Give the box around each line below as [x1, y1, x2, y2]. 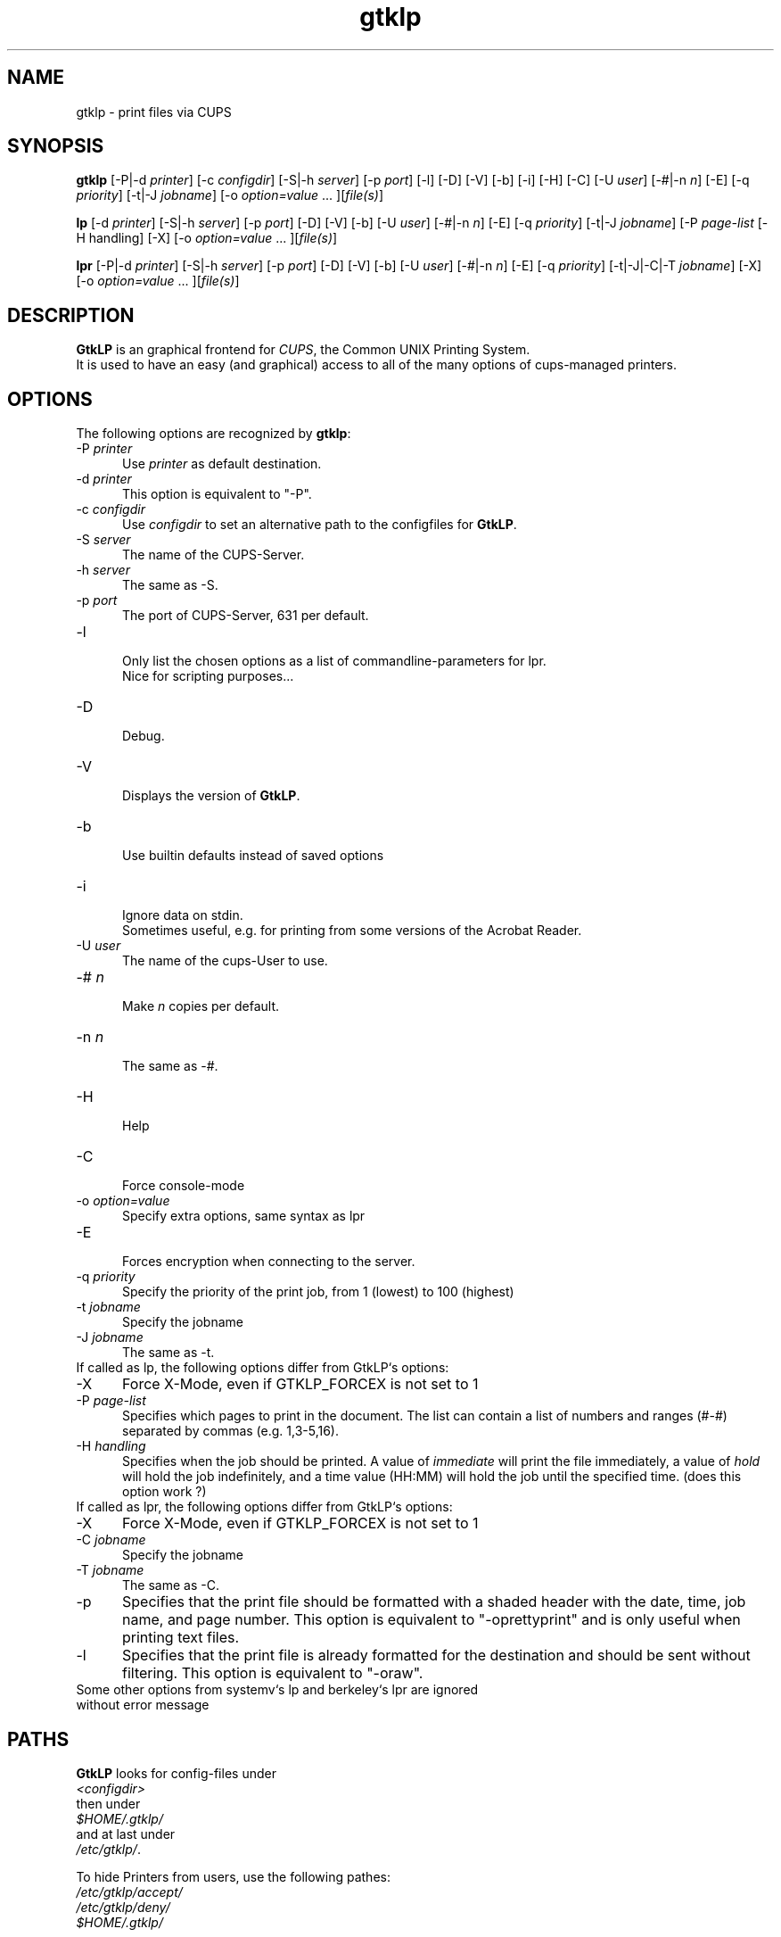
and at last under [76, 1825, 176, 1842]
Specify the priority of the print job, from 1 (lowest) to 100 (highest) [122, 1284, 514, 1300]
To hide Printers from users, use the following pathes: [76, 1868, 390, 1884]
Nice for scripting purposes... [122, 668, 294, 684]
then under [76, 1795, 141, 1811]
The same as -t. [122, 1345, 215, 1361]
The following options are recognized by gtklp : [76, 426, 351, 442]
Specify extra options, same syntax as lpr [122, 1208, 366, 1224]
